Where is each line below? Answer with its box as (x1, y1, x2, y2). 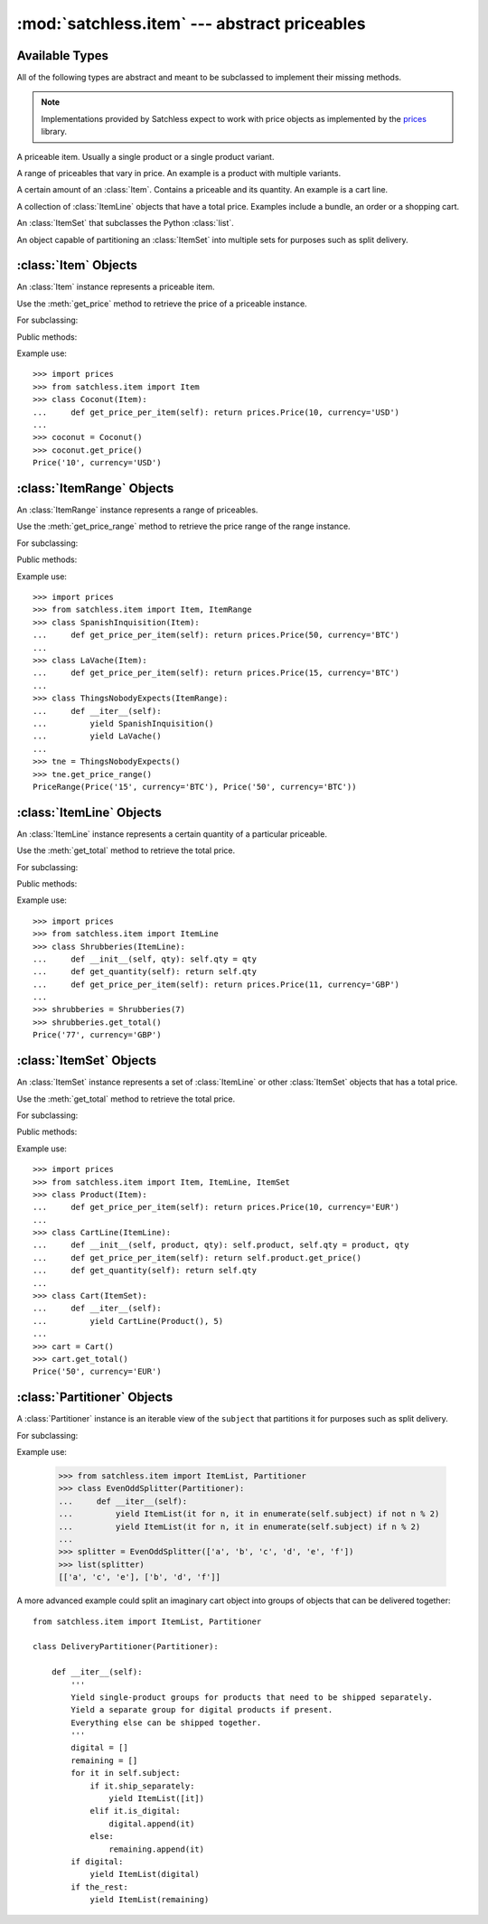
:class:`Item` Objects (16, 258, 137, 273)
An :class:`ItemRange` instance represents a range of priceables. (16, 504, 258, 515)
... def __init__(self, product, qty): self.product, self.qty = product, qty (33, 1240, 409, 1251)
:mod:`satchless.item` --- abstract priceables (16, 14, 366, 33)
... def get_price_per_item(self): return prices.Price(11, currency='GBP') (33, 979, 400, 990)
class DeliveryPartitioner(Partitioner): (33, 1641, 219, 1652)
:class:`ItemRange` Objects (16, 480, 174, 496)
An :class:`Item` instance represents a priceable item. (16, 281, 215, 293)
